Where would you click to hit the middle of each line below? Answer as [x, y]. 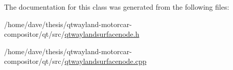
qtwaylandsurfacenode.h [102, 34]
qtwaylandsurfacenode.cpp [106, 61]
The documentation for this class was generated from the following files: [117, 7]
